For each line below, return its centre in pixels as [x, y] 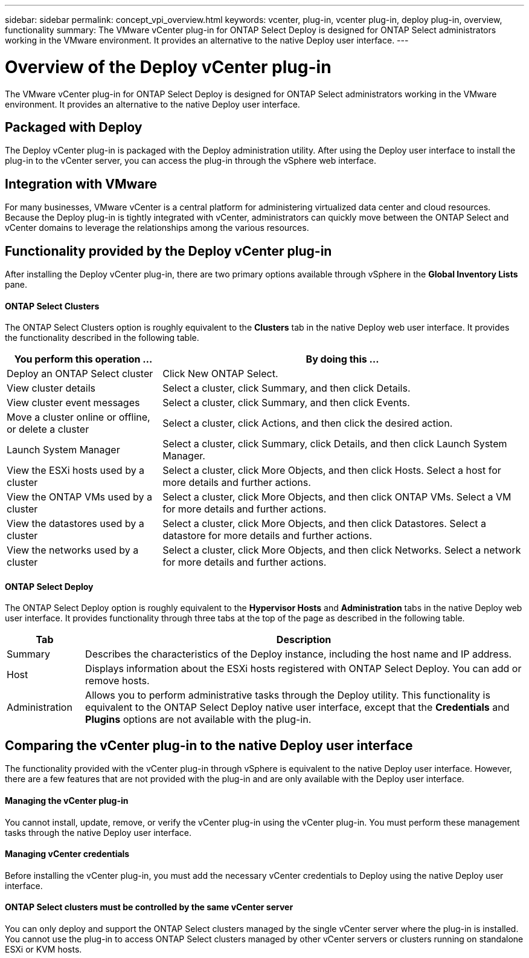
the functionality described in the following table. [102, 338]
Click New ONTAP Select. [220, 374]
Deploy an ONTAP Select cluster [80, 374]
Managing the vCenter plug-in [67, 800]
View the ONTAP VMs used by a [80, 497]
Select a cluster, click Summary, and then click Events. [286, 403]
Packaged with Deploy [74, 127]
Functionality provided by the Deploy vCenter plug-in [168, 251]
